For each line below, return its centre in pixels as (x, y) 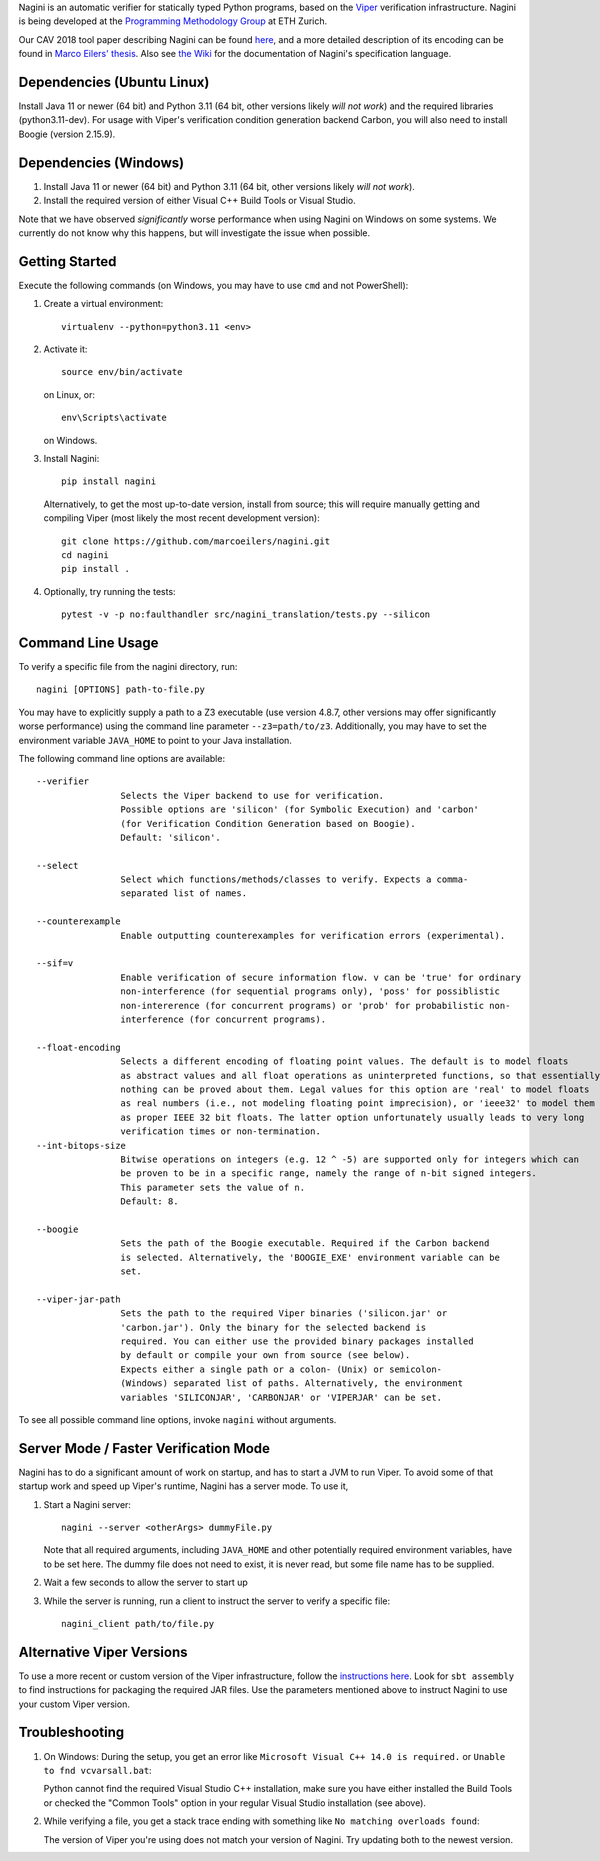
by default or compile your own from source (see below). (265, 1355)
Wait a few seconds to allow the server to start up (146, 1582)
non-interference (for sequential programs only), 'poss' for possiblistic (310, 991)
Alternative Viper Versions (103, 1651)
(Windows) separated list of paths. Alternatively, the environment (292, 1383)
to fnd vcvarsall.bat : (97, 1770)
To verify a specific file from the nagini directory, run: (128, 666)
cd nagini (85, 554)
